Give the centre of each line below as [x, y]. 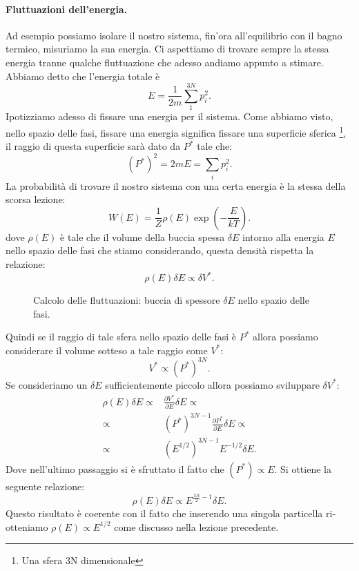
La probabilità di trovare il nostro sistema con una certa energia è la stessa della [176, 185]
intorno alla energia [283, 236]
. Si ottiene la [303, 468]
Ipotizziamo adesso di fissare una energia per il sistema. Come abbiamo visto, [169, 116]
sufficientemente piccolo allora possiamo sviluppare [212, 384]
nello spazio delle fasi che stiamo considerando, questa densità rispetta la [160, 250]
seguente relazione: [45, 486]
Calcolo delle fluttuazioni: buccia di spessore [127, 300]
